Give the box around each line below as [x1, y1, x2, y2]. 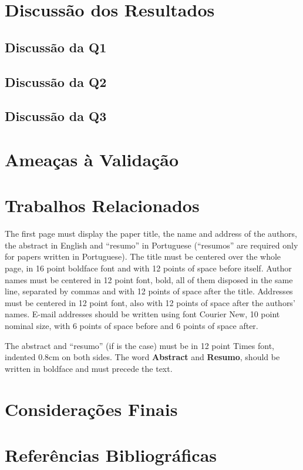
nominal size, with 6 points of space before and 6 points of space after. [5, 319, 258, 331]
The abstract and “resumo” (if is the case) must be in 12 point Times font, [5, 339, 274, 351]
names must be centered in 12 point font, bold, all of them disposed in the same [5, 273, 293, 286]
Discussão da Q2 [5, 72, 107, 90]
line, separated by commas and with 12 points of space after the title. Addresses [5, 285, 293, 297]
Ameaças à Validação [5, 147, 179, 171]
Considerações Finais [5, 397, 178, 421]
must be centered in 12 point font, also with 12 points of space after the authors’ [5, 296, 295, 308]
